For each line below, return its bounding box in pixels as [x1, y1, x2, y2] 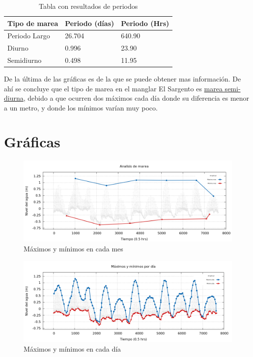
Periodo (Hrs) [121, 18, 169, 28]
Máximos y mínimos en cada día [24, 343, 121, 354]
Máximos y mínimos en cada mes [24, 243, 123, 253]
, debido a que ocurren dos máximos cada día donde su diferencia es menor [23, 93, 250, 103]
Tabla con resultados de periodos [38, 1, 138, 11]
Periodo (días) [65, 18, 114, 28]
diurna [4, 93, 24, 103]
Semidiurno [7, 55, 42, 65]
